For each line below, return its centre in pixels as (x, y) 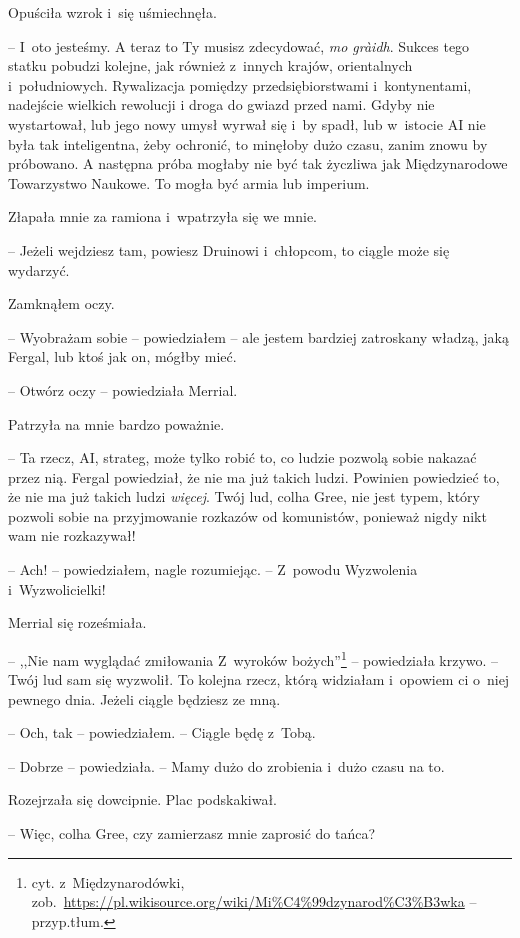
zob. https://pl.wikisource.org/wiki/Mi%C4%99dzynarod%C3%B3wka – (254, 901)
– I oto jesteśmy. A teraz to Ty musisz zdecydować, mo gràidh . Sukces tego (239, 45)
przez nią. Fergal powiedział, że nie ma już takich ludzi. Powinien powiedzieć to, (254, 476)
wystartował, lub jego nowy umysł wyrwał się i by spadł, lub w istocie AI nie (247, 123)
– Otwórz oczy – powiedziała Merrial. (123, 389)
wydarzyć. (39, 269)
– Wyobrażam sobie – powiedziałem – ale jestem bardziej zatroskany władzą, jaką (258, 336)
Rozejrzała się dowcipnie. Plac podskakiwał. (142, 799)
